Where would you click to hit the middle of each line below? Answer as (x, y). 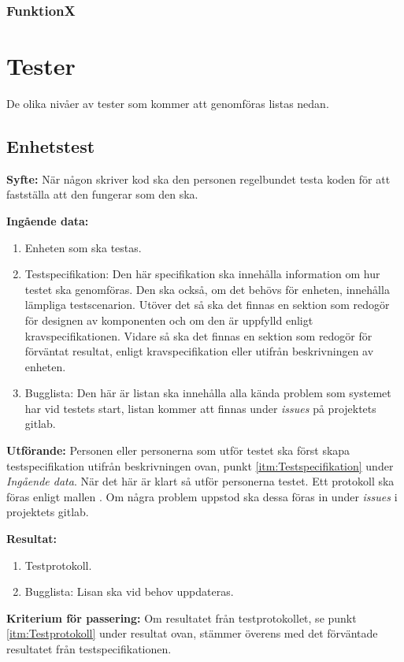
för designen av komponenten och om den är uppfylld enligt (169, 320)
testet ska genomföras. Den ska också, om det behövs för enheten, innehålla (207, 289)
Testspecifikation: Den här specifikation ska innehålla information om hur (202, 274)
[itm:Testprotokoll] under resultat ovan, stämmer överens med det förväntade (192, 633)
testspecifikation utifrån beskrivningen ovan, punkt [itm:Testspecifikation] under (200, 465)
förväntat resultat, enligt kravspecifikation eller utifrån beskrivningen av (199, 351)
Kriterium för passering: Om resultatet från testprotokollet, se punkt (182, 617)
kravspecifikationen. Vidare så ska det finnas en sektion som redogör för (198, 335)
